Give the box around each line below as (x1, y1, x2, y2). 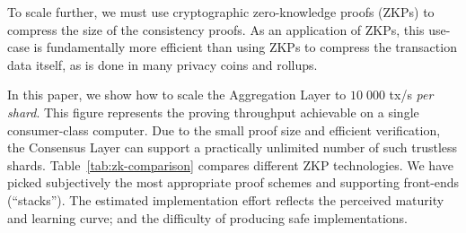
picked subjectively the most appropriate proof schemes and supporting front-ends (7, 173, 460, 192)
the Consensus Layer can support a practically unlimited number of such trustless (7, 138, 458, 157)
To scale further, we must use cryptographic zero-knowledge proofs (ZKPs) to (7, 3, 435, 21)
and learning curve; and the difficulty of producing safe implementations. (7, 208, 408, 227)
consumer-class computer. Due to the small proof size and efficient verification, (7, 120, 441, 139)
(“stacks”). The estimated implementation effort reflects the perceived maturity (7, 190, 444, 209)
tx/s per (389, 85, 434, 104)
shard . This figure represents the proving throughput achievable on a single (7, 102, 419, 121)
